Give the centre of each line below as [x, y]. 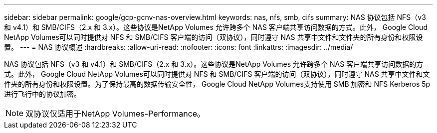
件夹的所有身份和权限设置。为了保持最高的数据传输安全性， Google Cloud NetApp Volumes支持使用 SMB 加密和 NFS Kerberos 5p [217, 84]
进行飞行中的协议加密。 [42, 94]
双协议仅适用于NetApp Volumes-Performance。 [115, 114]
